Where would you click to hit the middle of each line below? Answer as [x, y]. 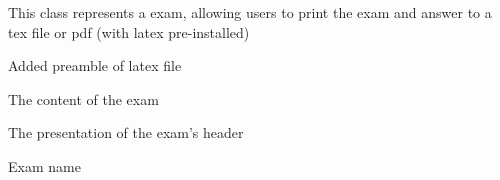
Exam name [44, 165]
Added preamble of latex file [95, 65]
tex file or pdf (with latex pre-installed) [129, 31]
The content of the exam [83, 98]
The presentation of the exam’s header [126, 132]
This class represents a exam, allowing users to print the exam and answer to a [250, 12]
